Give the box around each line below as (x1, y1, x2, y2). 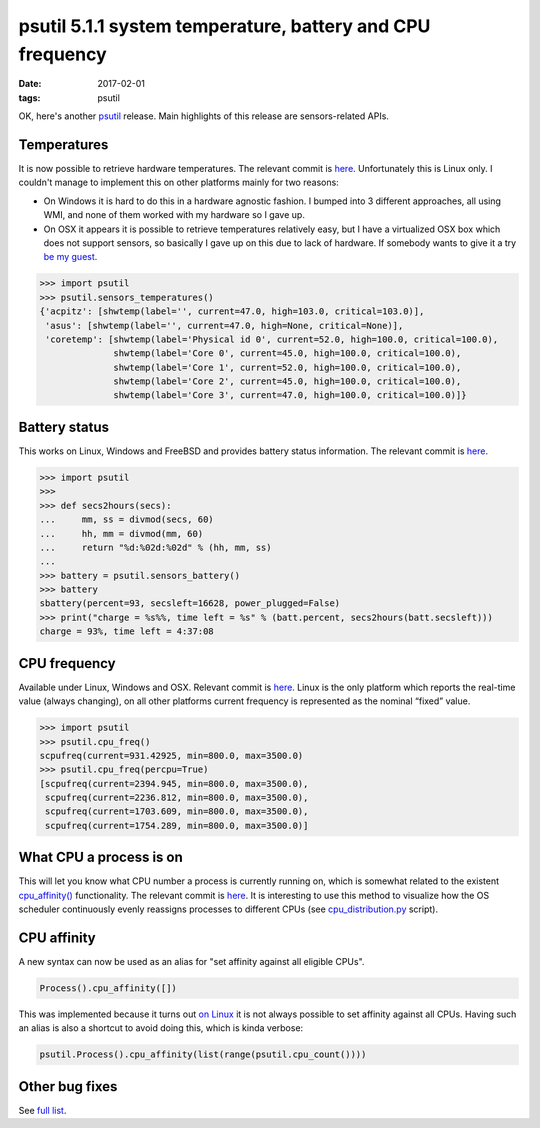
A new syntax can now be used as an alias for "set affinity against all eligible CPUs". (18, 956, 365, 968)
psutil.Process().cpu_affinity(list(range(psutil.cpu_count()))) (39, 1049, 367, 1060)
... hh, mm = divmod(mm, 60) (39, 528, 204, 539)
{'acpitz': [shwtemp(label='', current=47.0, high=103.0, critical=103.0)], (39, 306, 425, 317)
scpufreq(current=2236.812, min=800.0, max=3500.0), (45, 792, 309, 804)
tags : (18, 91, 41, 104)
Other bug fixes (18, 1078, 118, 1095)
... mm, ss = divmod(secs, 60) (39, 514, 214, 525)
